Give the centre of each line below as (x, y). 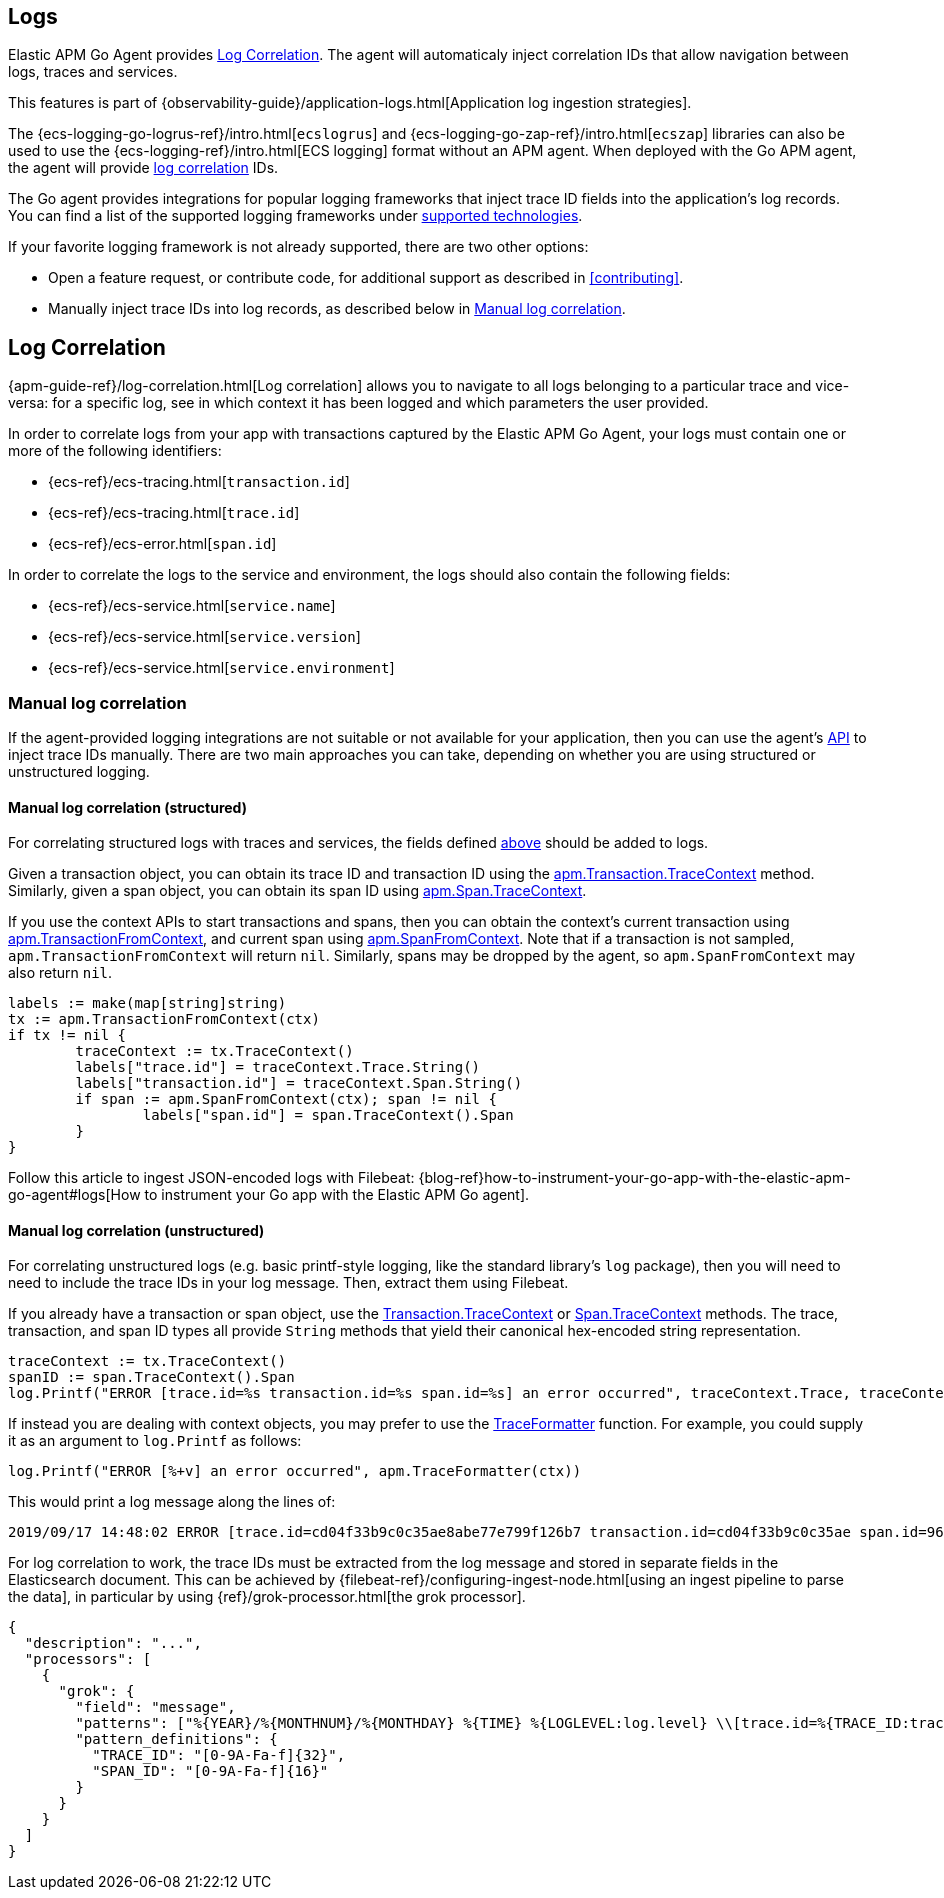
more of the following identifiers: (115, 451)
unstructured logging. (79, 772)
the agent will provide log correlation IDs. (143, 168)
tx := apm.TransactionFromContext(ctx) (164, 1019)
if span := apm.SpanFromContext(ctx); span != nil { (286, 1099)
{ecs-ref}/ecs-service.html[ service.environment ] (221, 668)
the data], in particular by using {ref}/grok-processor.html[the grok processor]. (267, 1597)
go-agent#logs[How (74, 1195)
